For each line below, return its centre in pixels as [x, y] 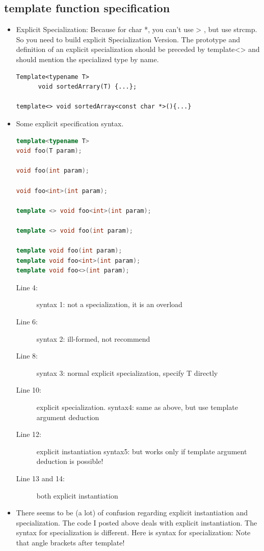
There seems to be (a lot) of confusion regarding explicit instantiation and [132, 513]
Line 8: [27, 356]
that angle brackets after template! [70, 542]
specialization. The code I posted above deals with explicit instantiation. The [137, 522]
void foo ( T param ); [49, 151]
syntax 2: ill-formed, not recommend [93, 338]
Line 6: [27, 322]
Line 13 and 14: [40, 478]
